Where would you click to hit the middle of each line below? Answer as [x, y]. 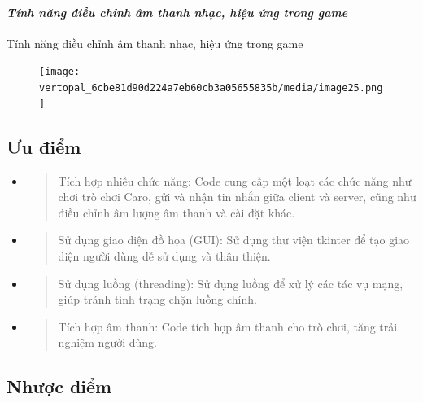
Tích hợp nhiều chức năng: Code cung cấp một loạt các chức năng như [235, 180]
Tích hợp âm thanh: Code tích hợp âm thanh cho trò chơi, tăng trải [228, 326]
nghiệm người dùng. [107, 342]
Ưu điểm [44, 146]
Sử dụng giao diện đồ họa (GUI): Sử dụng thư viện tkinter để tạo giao [234, 240]
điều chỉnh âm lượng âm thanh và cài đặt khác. [177, 212]
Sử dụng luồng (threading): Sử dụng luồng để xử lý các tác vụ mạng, [231, 283]
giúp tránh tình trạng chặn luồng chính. [157, 299]
